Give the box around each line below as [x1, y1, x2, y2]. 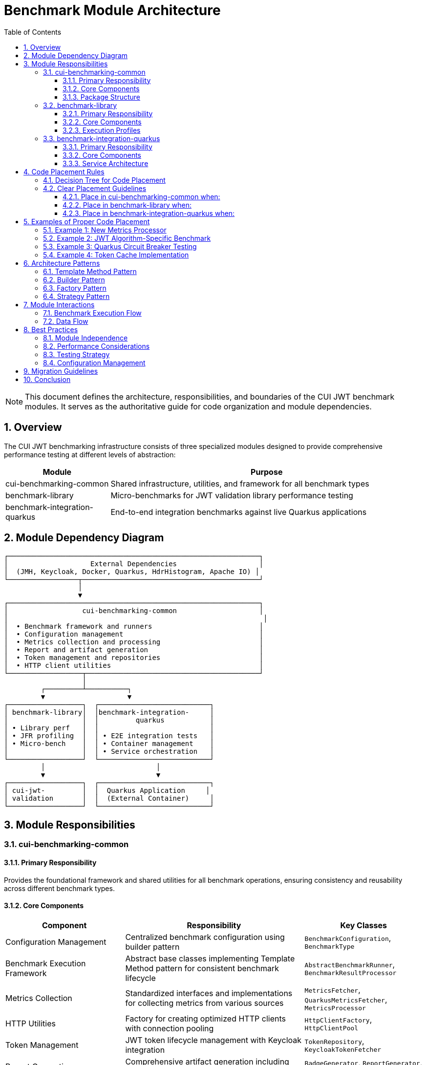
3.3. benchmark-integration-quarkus [43, 134, 160, 143]
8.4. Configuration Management [43, 358, 146, 367]
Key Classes [340, 920, 387, 930]
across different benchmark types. [4, 884, 115, 893]
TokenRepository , [304, 1036, 364, 1046]
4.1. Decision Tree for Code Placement [43, 175, 166, 184]
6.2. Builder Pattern [43, 275, 105, 284]
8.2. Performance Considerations [43, 341, 150, 350]
